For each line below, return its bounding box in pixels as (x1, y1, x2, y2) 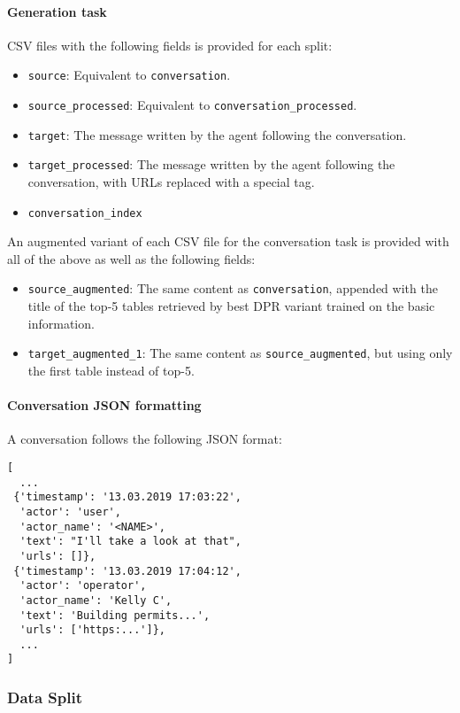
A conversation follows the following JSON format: (7, 430, 282, 448)
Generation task (7, 2, 107, 20)
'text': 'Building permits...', (19, 608, 211, 622)
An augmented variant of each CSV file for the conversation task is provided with (7, 232, 449, 251)
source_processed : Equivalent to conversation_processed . (27, 96, 357, 114)
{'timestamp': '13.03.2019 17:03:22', (13, 491, 241, 504)
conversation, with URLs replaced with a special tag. (27, 173, 315, 191)
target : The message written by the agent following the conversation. (27, 125, 407, 143)
